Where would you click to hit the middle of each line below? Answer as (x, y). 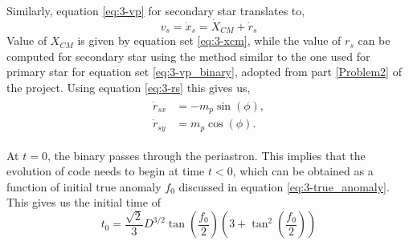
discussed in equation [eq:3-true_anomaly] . (284, 186)
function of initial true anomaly (84, 186)
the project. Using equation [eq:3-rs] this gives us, (129, 88)
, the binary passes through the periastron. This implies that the (206, 155)
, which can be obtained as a (303, 171)
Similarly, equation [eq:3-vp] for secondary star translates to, (156, 10)
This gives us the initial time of (84, 202)
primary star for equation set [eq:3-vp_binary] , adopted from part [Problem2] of (204, 72)
